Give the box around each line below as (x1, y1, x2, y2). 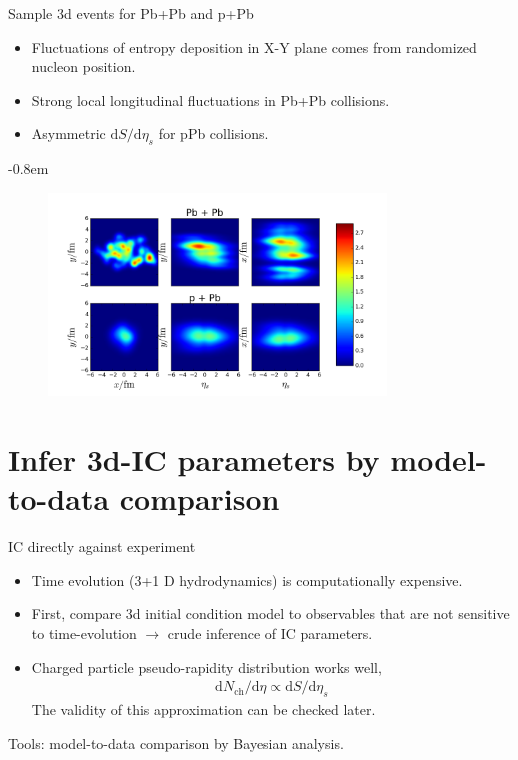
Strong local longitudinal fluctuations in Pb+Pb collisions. (31, 89, 390, 110)
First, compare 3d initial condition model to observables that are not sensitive (31, 603, 510, 624)
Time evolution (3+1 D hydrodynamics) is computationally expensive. (31, 569, 463, 590)
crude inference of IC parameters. (167, 622, 373, 643)
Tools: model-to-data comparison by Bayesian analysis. (8, 732, 344, 753)
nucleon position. (31, 56, 136, 77)
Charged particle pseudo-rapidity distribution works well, (31, 656, 382, 677)
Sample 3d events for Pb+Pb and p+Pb (8, 3, 254, 23)
